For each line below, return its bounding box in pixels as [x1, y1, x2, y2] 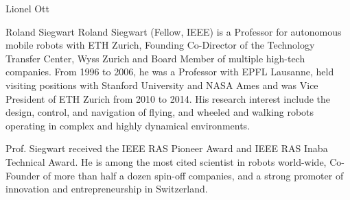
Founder [5, 168, 40, 182]
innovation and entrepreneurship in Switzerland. [5, 182, 208, 196]
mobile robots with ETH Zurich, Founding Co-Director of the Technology [5, 38, 315, 52]
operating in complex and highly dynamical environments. [5, 118, 250, 132]
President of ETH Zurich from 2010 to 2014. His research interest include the [5, 91, 331, 105]
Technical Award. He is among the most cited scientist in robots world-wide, [5, 154, 327, 168]
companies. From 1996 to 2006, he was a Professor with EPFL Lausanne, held [5, 64, 334, 79]
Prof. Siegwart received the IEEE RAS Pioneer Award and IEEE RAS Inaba [5, 141, 328, 155]
